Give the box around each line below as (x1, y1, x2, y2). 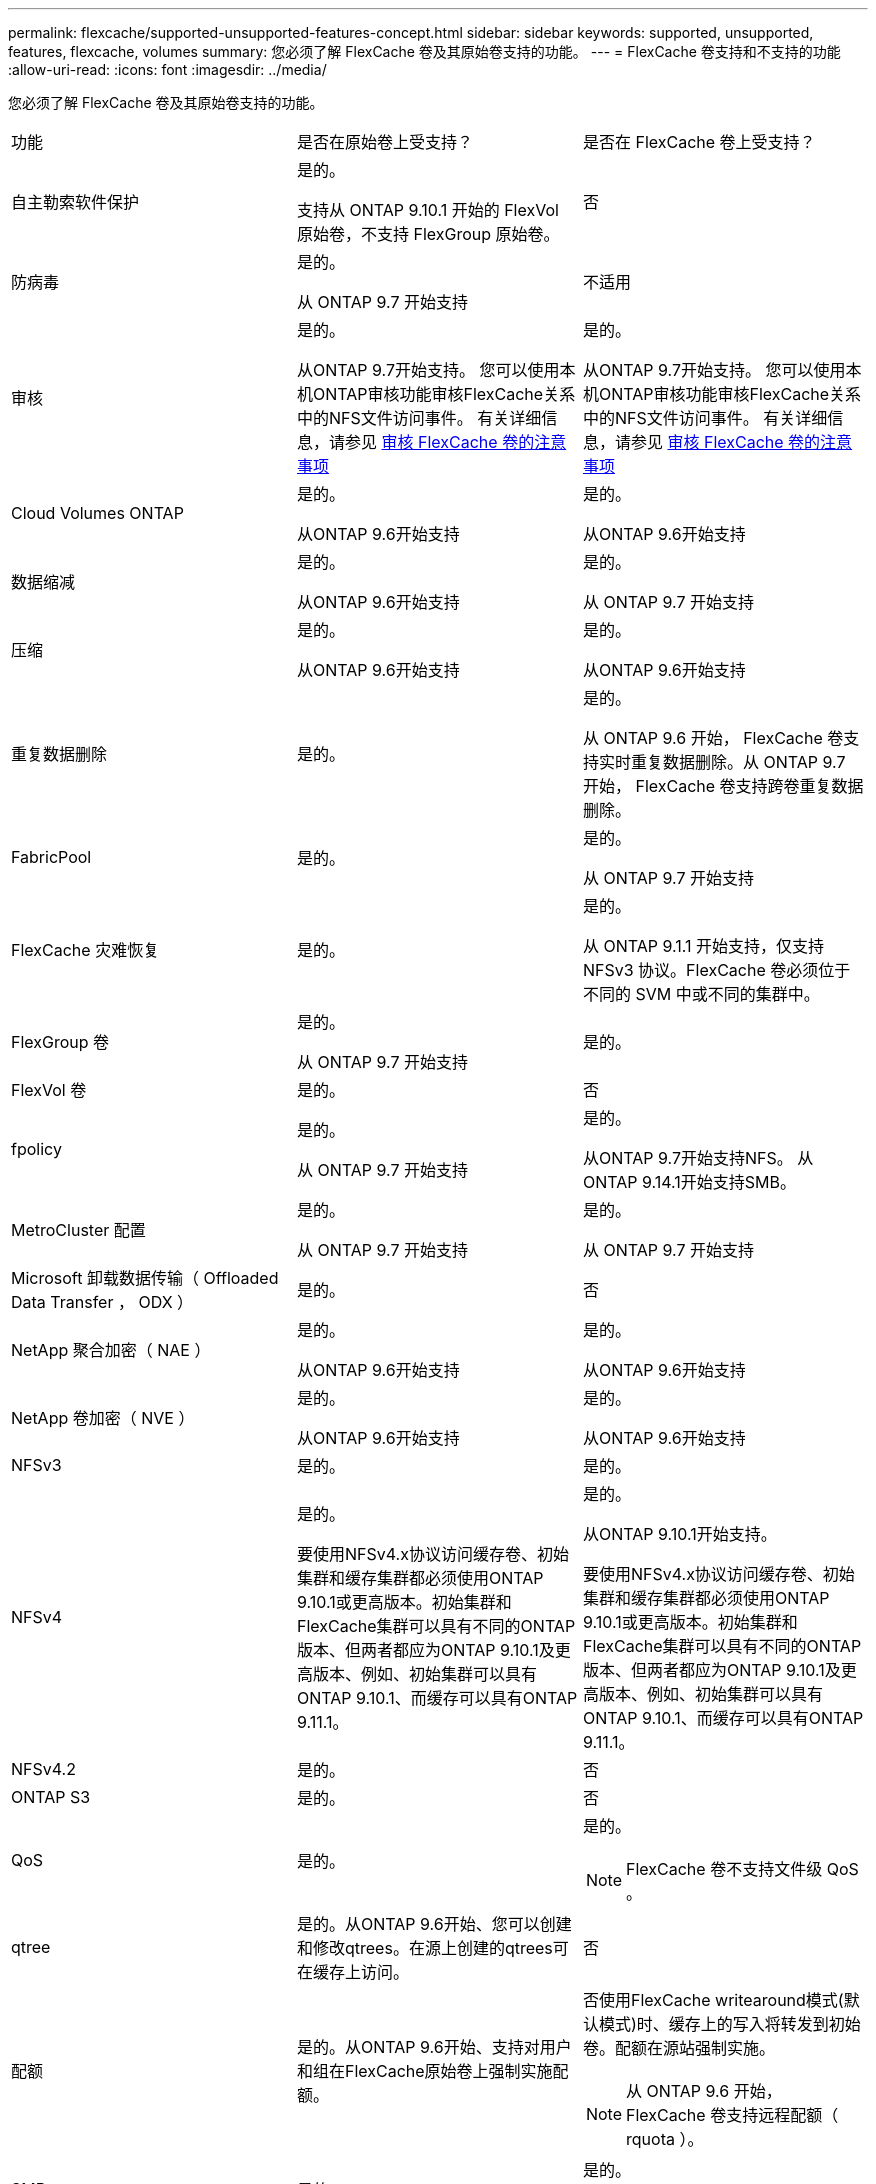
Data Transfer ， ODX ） (11, 1292, 194, 1312)
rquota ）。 (626, 2129, 704, 2149)
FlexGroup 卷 (11, 1032, 110, 1052)
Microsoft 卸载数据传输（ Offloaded (11, 1268, 279, 1288)
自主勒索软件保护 (11, 192, 140, 212)
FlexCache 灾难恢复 (11, 940, 160, 960)
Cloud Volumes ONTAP (11, 503, 184, 523)
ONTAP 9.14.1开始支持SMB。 (582, 1172, 796, 1192)
